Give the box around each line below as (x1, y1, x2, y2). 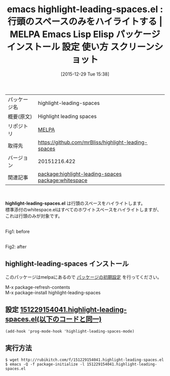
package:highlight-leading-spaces (37, 170, 122, 177)
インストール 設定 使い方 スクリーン (7, 42, 154, 53)
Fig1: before (5, 228, 30, 234)
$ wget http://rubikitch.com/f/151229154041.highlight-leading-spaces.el (5, 357, 164, 363)
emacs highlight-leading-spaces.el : (7, 4, 163, 15)
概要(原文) (8, 113, 32, 120)
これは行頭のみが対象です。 (5, 213, 63, 219)
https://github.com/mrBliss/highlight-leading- (37, 138, 148, 145)
